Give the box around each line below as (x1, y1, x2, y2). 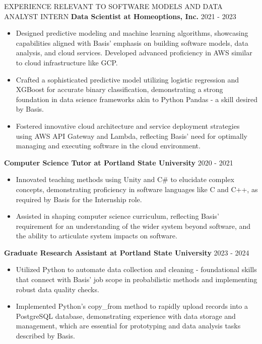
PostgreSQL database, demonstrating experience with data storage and (16, 310, 236, 321)
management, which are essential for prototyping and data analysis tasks (16, 320, 241, 331)
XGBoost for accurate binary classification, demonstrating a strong (16, 84, 223, 95)
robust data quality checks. (16, 284, 99, 294)
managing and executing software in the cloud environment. (16, 140, 201, 151)
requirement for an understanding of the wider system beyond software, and (16, 220, 251, 231)
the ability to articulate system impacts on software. (16, 230, 177, 241)
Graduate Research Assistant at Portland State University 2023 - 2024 (4, 247, 249, 257)
